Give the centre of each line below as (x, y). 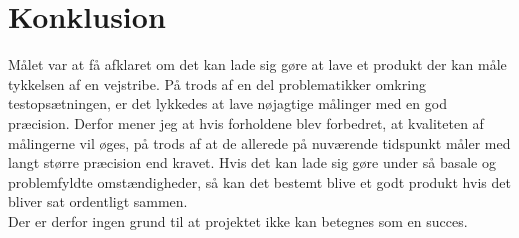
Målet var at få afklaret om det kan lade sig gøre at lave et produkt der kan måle (257, 64)
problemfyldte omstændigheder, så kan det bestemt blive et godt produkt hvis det (259, 181)
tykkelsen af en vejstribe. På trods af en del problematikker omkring (217, 83)
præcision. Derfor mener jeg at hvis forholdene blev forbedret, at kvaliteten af (246, 122)
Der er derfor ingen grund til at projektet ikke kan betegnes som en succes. (238, 220)
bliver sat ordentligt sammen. (98, 201)
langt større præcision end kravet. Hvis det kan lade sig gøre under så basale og (252, 162)
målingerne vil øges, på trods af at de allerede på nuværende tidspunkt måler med (259, 142)
